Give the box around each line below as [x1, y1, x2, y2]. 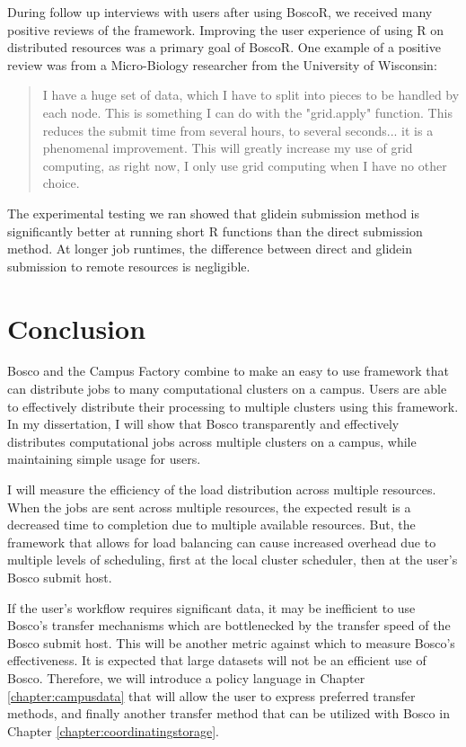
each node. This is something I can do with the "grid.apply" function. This [42, 102, 453, 121]
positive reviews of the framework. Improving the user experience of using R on [7, 20, 444, 39]
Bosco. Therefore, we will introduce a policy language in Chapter [7, 668, 365, 687]
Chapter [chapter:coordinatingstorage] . [7, 721, 219, 740]
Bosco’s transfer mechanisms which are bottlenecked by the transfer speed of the [7, 616, 451, 635]
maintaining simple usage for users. [7, 449, 201, 468]
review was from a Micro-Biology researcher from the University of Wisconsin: [7, 55, 437, 74]
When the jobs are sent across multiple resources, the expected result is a [7, 497, 411, 516]
